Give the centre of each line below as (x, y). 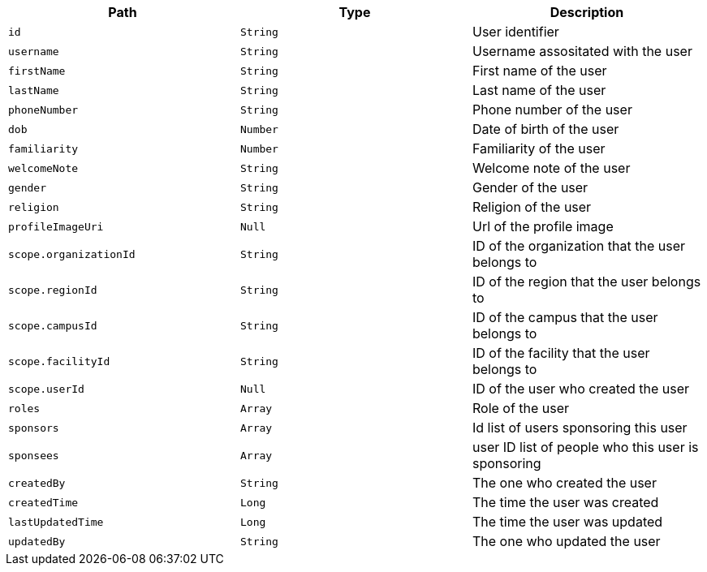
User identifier (515, 32)
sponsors (34, 428)
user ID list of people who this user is (585, 447)
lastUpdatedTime (56, 522)
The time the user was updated (567, 522)
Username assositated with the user (582, 51)
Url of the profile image (543, 226)
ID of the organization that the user (578, 246)
